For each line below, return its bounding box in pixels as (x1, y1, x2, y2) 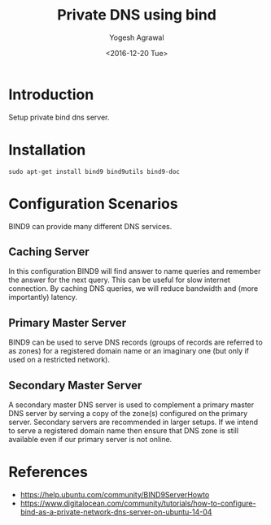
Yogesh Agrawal (109, 33, 164, 42)
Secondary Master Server (8, 378, 142, 392)
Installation (8, 141, 86, 159)
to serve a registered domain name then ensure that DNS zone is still (8, 426, 238, 436)
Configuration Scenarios (8, 194, 178, 213)
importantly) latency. (8, 293, 77, 302)
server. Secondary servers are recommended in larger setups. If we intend (8, 417, 259, 427)
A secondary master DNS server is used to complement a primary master (8, 400, 255, 410)
